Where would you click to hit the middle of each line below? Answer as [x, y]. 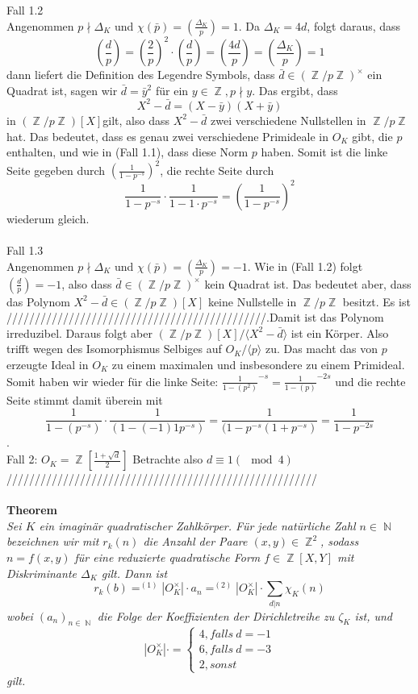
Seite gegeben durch [56, 170]
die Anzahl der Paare [195, 541]
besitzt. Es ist [376, 301]
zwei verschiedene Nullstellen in [288, 120]
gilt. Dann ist [134, 573]
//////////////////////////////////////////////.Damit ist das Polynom [195, 317]
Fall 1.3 [25, 249]
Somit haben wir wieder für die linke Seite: [113, 381]
